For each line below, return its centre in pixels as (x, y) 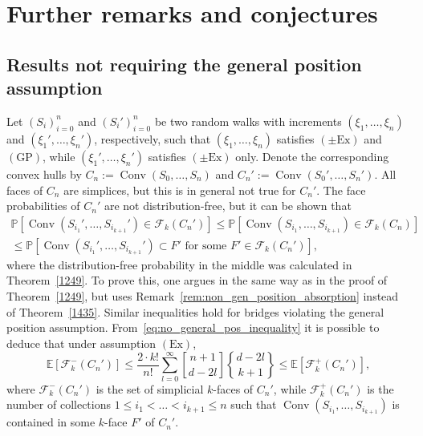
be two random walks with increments (248, 121)
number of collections (59, 404)
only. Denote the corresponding (312, 156)
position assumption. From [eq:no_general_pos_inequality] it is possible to (193, 327)
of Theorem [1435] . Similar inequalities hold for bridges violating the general (195, 311)
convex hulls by (44, 174)
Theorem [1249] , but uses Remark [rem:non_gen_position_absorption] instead (203, 296)
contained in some (51, 422)
